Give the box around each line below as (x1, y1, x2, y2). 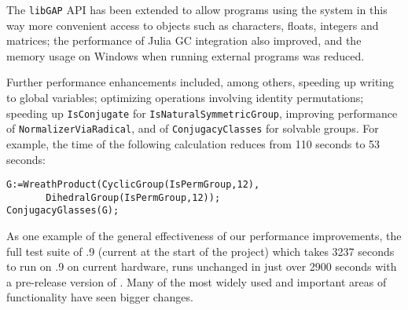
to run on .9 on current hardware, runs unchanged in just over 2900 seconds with (6, 258, 397, 275)
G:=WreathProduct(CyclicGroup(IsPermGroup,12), (6, 179, 260, 191)
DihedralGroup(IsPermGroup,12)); (46, 191, 221, 203)
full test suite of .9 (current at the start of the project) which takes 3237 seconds (6, 243, 395, 259)
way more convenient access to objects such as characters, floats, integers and (6, 16, 379, 33)
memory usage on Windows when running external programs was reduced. (6, 47, 365, 64)
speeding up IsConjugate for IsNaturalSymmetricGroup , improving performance (6, 104, 398, 121)
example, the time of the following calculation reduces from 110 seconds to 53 (6, 135, 380, 151)
